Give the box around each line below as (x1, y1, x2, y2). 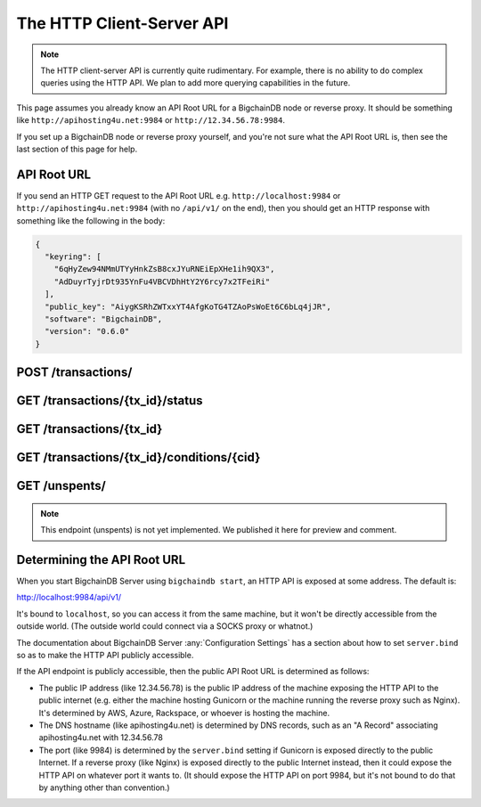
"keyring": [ (45, 251, 102, 262)
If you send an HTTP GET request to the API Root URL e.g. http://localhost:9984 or (16, 190, 341, 200)
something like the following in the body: (16, 215, 166, 226)
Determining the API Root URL (16, 552, 186, 567)
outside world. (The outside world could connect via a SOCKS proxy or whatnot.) (16, 621, 314, 632)
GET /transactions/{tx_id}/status (16, 393, 204, 409)
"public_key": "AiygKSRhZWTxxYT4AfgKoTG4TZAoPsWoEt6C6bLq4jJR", (45, 301, 331, 312)
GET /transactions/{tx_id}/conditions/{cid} (16, 450, 261, 465)
